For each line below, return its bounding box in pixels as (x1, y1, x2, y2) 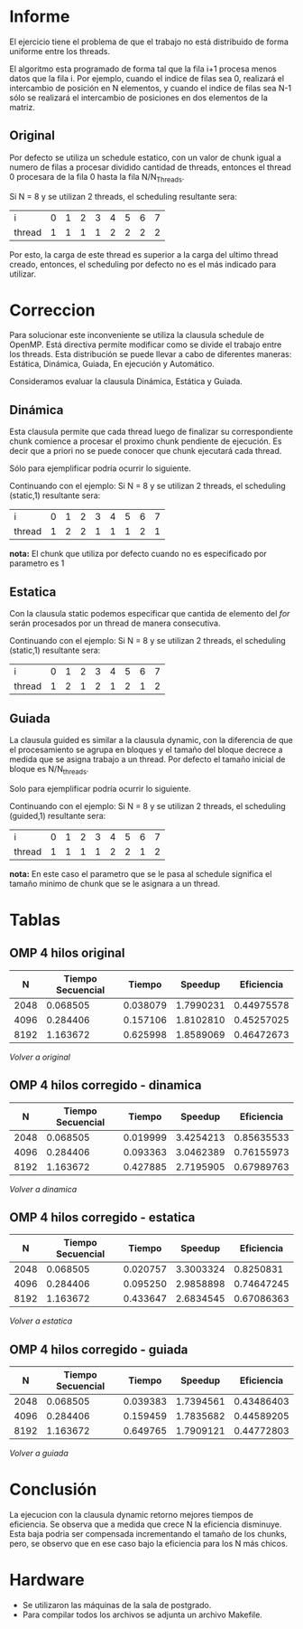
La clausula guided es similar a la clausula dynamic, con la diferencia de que (9, 734, 293, 745)
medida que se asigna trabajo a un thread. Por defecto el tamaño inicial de (9, 753, 286, 765)
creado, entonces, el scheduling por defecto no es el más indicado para (9, 259, 277, 269)
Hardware (9, 1570, 85, 1590)
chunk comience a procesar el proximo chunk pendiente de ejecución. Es (9, 436, 282, 447)
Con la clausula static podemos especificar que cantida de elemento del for (9, 608, 290, 619)
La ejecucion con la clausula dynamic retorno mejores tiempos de (9, 1510, 254, 1521)
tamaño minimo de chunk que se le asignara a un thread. (9, 878, 221, 889)
